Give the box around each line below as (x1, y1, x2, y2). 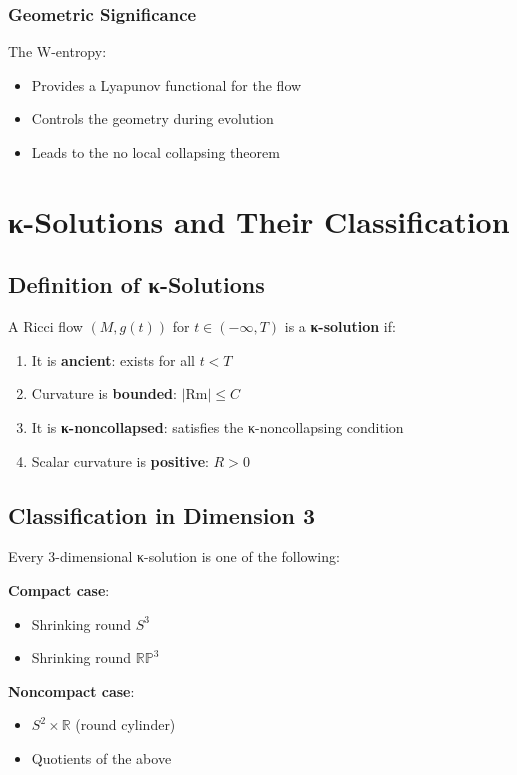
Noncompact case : (8, 680, 135, 701)
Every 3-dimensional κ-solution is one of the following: (8, 546, 340, 567)
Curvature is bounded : (31, 383, 177, 404)
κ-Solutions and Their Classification (8, 200, 510, 241)
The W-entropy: (8, 41, 107, 62)
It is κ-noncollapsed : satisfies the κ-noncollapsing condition (31, 416, 404, 437)
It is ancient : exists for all (31, 349, 195, 370)
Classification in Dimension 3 (8, 499, 315, 530)
